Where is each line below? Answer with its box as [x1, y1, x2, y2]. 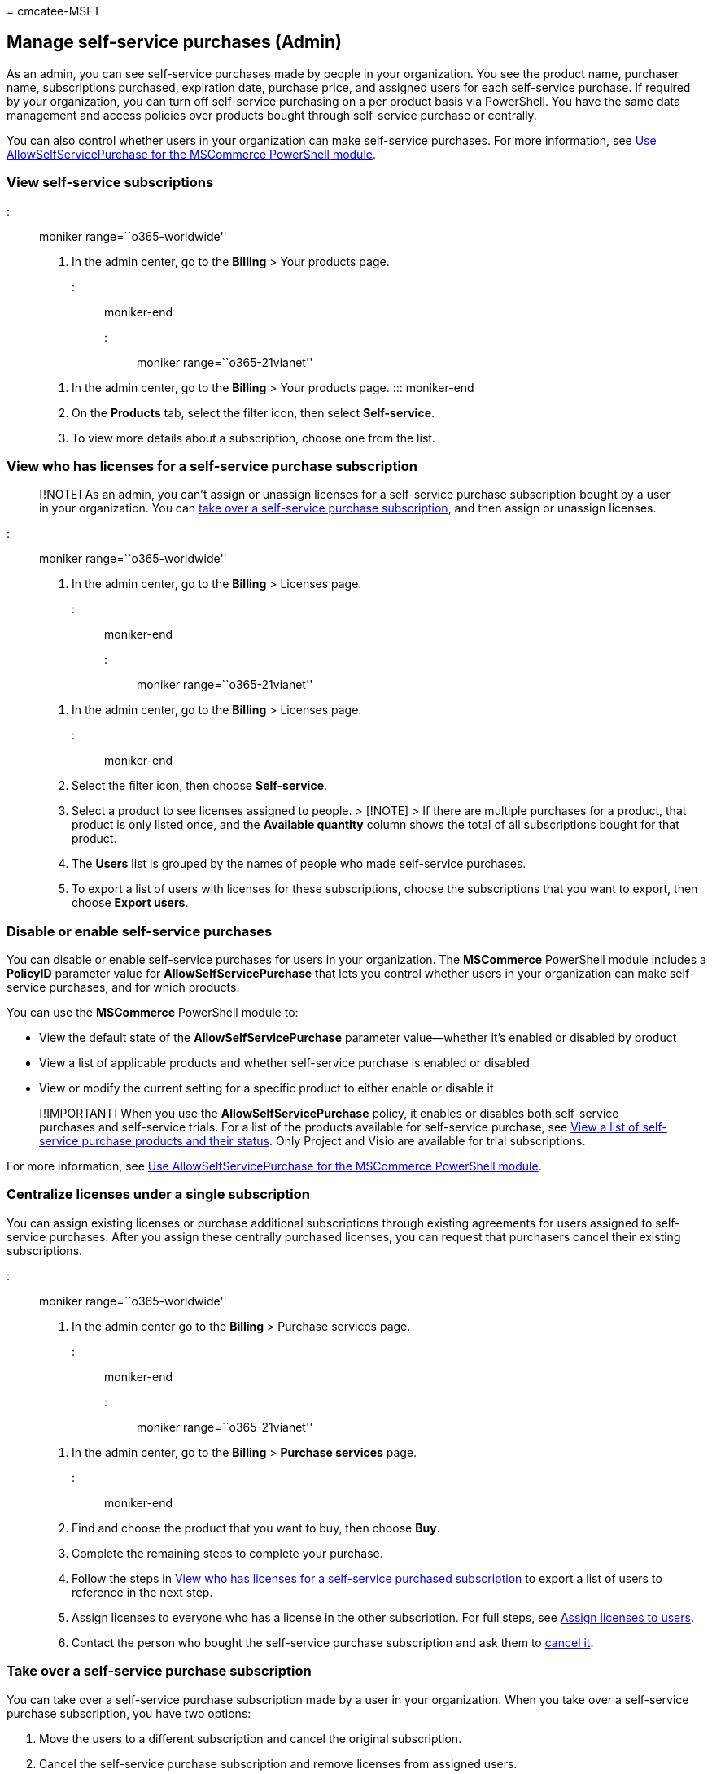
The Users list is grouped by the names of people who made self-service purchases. [72, 856, 526, 871]
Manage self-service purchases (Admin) [7, 32, 342, 53]
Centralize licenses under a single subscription [7, 1186, 310, 1203]
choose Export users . [72, 896, 189, 910]
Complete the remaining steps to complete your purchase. [72, 1545, 383, 1560]
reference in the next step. [72, 1584, 213, 1599]
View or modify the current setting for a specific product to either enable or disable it [39, 1081, 494, 1096]
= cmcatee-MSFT [7, 4, 101, 18]
